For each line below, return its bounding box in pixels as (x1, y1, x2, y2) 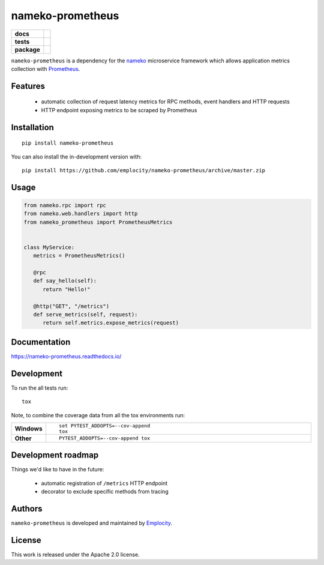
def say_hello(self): (33, 277, 97, 285)
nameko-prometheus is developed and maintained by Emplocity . (11, 519, 173, 527)
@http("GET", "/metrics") (33, 303, 110, 309)
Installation (11, 122, 54, 132)
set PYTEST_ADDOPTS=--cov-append (59, 422, 150, 429)
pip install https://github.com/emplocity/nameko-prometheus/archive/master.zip (22, 167, 266, 174)
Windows (14, 424, 43, 432)
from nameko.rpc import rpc (23, 202, 106, 208)
